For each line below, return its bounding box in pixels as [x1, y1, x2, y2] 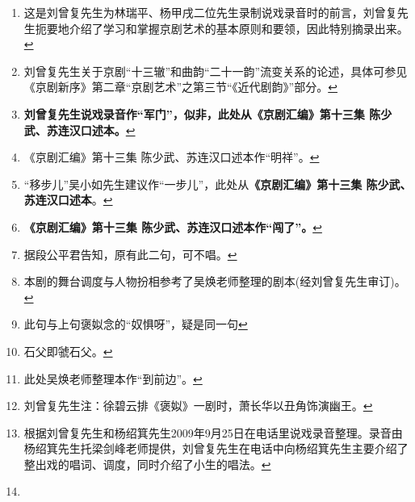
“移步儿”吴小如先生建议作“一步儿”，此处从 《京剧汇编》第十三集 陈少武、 [23, 175, 412, 192]
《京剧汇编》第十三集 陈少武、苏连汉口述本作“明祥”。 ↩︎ [23, 149, 320, 165]
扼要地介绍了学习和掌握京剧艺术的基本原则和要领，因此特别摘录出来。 [35, 19, 409, 36]
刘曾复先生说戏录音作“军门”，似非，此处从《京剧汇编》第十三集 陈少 [23, 105, 392, 122]
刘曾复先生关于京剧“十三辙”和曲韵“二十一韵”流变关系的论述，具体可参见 [23, 62, 408, 79]
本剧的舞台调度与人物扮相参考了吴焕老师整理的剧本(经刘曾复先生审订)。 [23, 273, 406, 290]
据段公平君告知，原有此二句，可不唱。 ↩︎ [23, 245, 237, 262]
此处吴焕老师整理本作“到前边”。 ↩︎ [23, 370, 203, 387]
